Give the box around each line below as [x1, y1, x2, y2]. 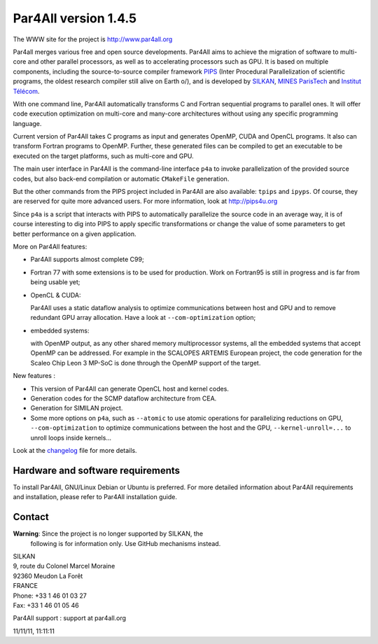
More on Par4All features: [13, 242, 87, 251]
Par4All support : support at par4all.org [13, 614, 126, 622]
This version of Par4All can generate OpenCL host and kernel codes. [30, 384, 229, 393]
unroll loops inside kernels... [30, 433, 112, 442]
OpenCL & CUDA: [30, 290, 81, 299]
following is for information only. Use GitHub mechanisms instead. [30, 539, 221, 547]
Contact [13, 511, 49, 523]
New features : [13, 372, 56, 380]
